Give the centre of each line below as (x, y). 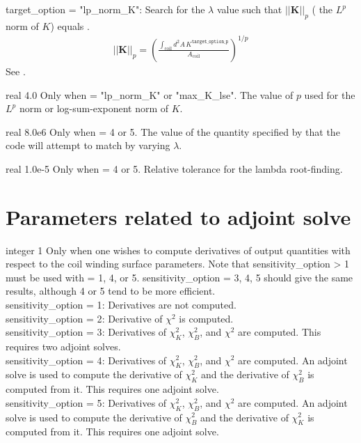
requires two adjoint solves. (63, 346)
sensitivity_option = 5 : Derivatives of (86, 402)
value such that (249, 9)
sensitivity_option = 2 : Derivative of (84, 318)
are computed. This (280, 332)
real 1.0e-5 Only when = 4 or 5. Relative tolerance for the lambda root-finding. (174, 168)
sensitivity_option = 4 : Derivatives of (86, 360)
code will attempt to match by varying (88, 145)
